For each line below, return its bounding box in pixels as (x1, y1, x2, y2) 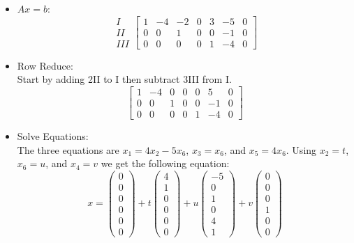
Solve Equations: (17, 128, 89, 143)
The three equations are (17, 142, 119, 157)
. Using (286, 142, 317, 157)
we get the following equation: (101, 156, 230, 171)
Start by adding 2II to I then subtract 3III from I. (17, 72, 232, 86)
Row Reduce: (17, 58, 73, 72)
